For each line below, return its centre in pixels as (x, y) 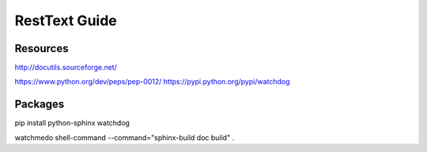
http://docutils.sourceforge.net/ (66, 68)
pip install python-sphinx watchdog (72, 123)
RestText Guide (66, 20)
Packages (40, 104)
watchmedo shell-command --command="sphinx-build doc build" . (125, 137)
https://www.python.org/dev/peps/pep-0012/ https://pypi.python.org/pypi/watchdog (152, 82)
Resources (42, 48)
